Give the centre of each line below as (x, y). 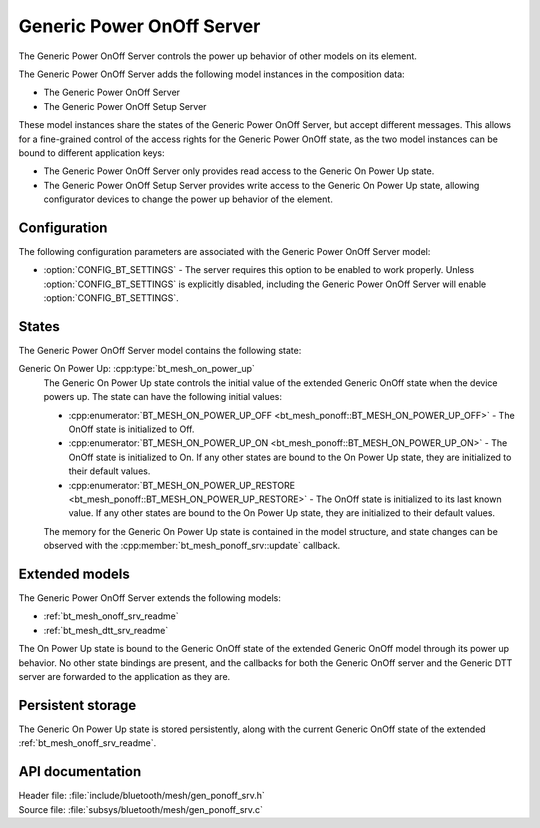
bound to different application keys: (91, 152)
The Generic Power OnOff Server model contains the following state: (160, 351)
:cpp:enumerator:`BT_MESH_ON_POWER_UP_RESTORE (181, 485)
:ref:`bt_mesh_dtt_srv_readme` (106, 630)
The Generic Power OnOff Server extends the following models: (150, 598)
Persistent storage (77, 705)
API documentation (80, 771)
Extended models (74, 573)
